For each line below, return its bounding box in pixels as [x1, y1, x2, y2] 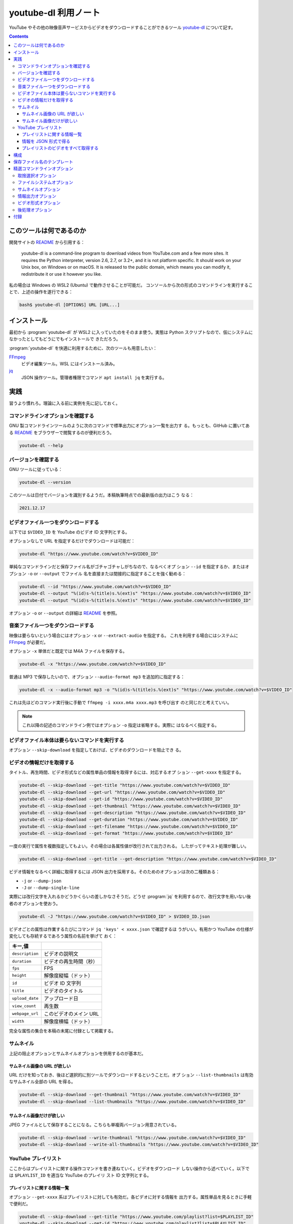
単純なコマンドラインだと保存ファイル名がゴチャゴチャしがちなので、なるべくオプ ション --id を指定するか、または [9, 564, 245, 570]
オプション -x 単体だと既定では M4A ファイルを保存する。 [9, 648, 127, 654]
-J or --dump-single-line [21, 884, 80, 891]
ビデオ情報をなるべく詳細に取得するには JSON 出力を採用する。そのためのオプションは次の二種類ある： [9, 869, 220, 875]
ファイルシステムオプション [18, 179, 73, 186]
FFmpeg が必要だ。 [9, 639, 48, 645]
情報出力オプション [18, 193, 56, 199]
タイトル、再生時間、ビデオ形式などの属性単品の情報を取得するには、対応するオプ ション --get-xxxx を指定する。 [9, 769, 244, 776]
